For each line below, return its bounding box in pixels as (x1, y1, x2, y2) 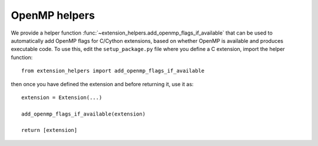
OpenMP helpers (11, 9, 95, 22)
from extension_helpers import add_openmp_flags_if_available (21, 67, 205, 74)
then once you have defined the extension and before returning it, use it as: (11, 80, 194, 87)
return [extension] (21, 127, 78, 134)
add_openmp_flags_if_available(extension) (21, 110, 146, 117)
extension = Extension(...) (21, 94, 102, 101)
